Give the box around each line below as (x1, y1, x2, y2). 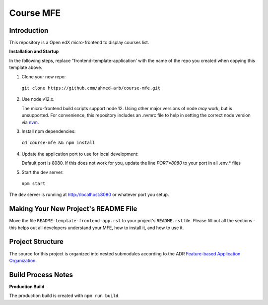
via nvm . (21, 119, 39, 125)
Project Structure (9, 238, 64, 246)
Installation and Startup (9, 49, 59, 55)
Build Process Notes (9, 270, 73, 279)
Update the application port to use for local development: (21, 151, 139, 157)
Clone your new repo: (21, 73, 66, 79)
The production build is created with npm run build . (9, 293, 120, 299)
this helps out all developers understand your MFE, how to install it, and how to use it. (9, 225, 184, 231)
